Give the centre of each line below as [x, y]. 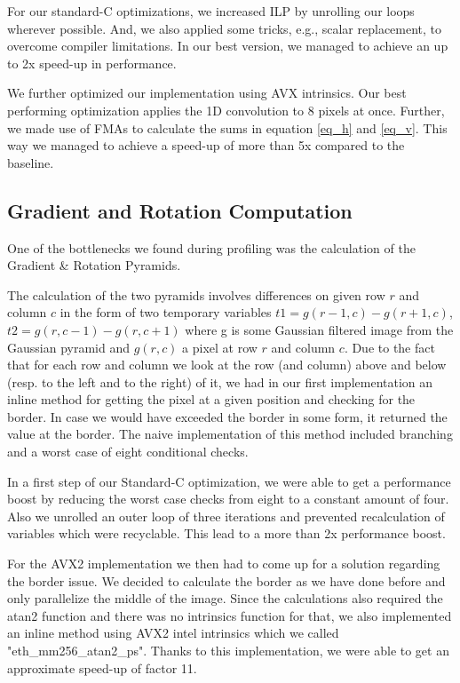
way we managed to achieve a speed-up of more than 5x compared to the [206, 145]
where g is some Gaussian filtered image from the [319, 329]
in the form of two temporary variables [166, 312]
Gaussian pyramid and [68, 347]
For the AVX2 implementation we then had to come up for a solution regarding [224, 564]
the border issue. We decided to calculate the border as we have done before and [226, 580]
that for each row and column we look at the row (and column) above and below [227, 365]
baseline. [31, 162]
